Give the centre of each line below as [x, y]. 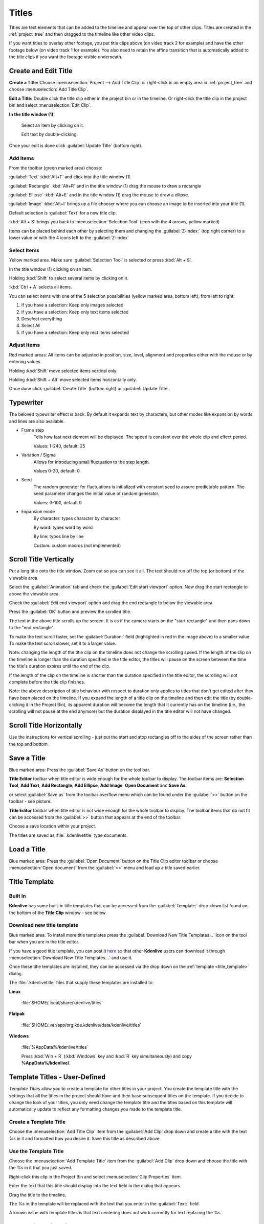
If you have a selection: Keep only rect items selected [75, 332]
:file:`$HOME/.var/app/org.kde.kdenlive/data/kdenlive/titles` [81, 1025]
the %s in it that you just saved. [41, 1168]
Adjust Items [24, 345]
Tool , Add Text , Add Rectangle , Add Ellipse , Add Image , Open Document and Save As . [98, 785]
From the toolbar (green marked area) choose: [56, 168]
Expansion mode [38, 511]
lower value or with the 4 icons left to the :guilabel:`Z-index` [69, 238]
